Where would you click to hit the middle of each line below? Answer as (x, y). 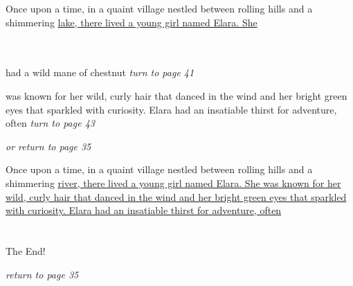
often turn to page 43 (50, 123)
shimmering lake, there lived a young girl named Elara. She (132, 22)
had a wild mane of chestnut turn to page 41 (100, 72)
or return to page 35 (48, 146)
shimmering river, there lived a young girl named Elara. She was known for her (173, 182)
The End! (26, 250)
